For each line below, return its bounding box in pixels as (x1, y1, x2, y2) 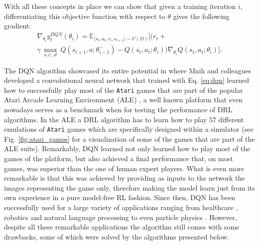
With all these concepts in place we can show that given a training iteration (4, 1, 236, 11)
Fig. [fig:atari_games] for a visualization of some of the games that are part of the (4, 133, 255, 144)
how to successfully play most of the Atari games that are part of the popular (4, 84, 243, 95)
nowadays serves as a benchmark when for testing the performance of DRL (4, 104, 233, 115)
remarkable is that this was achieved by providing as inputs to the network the (4, 173, 245, 183)
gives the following (173, 10, 230, 21)
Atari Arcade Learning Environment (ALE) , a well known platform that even (4, 94, 243, 105)
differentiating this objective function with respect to (4, 10, 165, 21)
